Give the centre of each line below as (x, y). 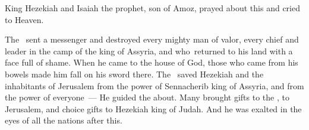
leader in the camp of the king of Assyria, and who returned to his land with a (149, 51)
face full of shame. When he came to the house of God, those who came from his (152, 62)
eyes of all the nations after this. (64, 120)
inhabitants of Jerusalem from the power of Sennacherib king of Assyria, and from (154, 85)
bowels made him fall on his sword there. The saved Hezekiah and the (134, 74)
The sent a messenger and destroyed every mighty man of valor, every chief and (152, 39)
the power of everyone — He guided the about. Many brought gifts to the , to (147, 97)
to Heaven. (24, 19)
